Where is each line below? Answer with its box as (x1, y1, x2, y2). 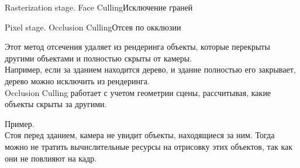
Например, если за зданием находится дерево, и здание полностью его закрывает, (5, 63, 296, 76)
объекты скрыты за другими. (5, 98, 107, 110)
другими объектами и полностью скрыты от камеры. (5, 52, 192, 64)
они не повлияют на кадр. (5, 152, 97, 164)
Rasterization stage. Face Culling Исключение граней (5, 1, 193, 13)
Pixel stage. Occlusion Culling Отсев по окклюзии (5, 20, 181, 33)
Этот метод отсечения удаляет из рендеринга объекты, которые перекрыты (5, 40, 270, 53)
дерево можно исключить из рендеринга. (5, 74, 150, 87)
